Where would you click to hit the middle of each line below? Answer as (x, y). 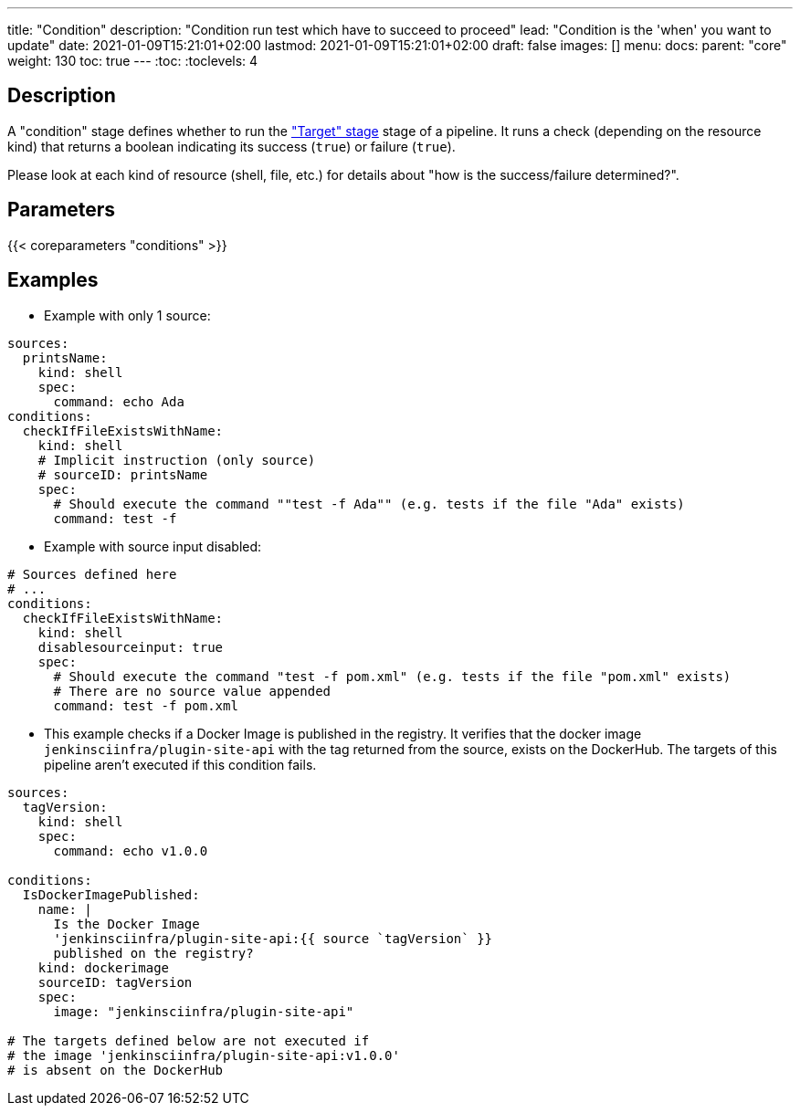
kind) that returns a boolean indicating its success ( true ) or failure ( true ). (232, 146)
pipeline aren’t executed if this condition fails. (180, 764)
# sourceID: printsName (123, 474)
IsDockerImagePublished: (111, 894)
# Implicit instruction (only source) (177, 460)
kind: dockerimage (104, 967)
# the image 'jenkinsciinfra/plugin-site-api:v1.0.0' (204, 1055)
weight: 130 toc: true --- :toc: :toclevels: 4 (133, 61)
